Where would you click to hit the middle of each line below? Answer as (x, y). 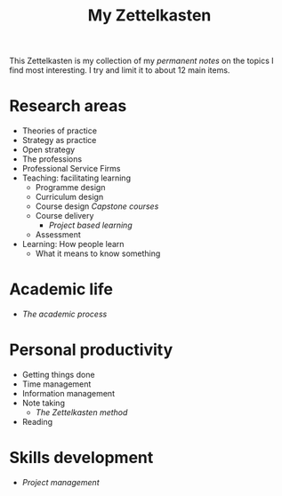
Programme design (70, 188)
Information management (68, 393)
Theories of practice (60, 131)
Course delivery (64, 216)
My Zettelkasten (149, 16)
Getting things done (58, 375)
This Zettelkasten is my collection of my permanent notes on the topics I (141, 61)
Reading (37, 422)
